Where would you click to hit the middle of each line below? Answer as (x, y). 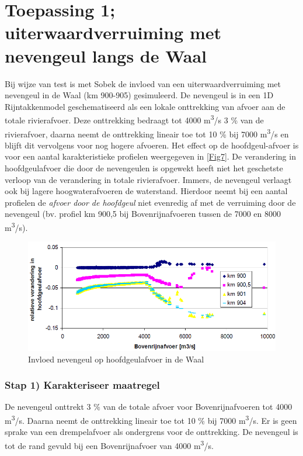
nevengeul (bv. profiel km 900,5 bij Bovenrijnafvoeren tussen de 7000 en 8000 (143, 214)
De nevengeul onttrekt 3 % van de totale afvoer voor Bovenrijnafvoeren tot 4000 (149, 407)
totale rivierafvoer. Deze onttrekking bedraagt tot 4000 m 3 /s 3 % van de (134, 119)
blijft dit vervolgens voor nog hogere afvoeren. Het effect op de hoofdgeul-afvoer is (152, 145)
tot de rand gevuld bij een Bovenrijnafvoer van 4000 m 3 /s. (109, 444)
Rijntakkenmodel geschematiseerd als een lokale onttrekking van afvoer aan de (145, 106)
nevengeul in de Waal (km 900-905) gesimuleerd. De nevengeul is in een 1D (139, 95)
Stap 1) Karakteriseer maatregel (82, 385)
